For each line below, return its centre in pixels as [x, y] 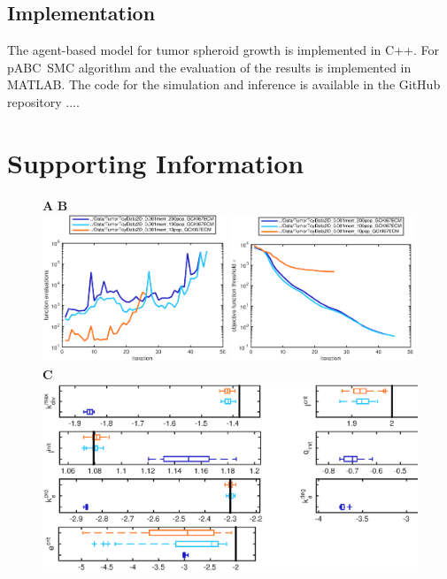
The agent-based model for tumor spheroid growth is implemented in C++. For [223, 50]
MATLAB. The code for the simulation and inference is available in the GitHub [224, 84]
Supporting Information [156, 162]
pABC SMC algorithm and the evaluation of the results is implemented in [209, 67]
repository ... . [43, 101]
